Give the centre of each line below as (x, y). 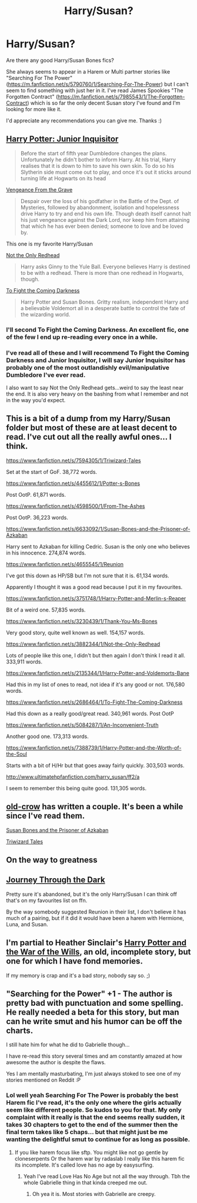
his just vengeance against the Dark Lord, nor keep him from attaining (105, 220)
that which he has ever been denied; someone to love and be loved (102, 226)
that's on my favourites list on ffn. (47, 900)
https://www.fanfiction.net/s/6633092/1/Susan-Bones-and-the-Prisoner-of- (98, 529)
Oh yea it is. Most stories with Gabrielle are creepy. (94, 1194)
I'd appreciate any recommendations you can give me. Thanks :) (84, 120)
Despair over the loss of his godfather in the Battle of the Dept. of (100, 201)
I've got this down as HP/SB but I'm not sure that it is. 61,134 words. (88, 576)
